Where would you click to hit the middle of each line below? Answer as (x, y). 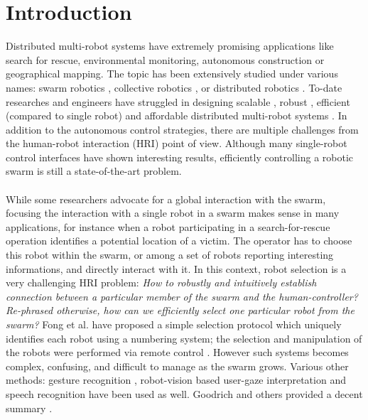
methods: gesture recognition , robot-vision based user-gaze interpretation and (176, 380)
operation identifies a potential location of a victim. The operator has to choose (179, 241)
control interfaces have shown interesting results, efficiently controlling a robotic (180, 157)
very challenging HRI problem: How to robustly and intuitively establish (161, 282)
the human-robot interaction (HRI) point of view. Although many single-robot (177, 143)
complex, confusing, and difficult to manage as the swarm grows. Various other (177, 366)
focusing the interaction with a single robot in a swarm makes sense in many (173, 213)
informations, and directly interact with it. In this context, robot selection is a (176, 268)
